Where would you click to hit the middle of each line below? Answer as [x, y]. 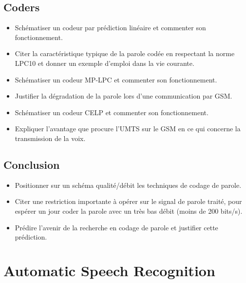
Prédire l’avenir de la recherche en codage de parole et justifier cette [116, 227]
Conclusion [32, 164]
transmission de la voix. [50, 138]
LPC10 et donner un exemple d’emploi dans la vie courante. [104, 63]
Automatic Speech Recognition [109, 270]
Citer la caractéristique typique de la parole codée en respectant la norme [125, 53]
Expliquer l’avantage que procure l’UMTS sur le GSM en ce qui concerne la [128, 129]
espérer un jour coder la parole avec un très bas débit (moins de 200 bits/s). [129, 211]
